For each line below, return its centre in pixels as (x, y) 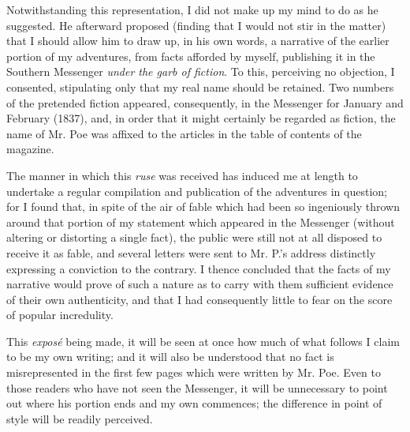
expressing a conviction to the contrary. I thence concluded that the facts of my (199, 268)
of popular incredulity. (60, 315)
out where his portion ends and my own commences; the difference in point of (194, 403)
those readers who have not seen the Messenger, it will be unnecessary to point (197, 387)
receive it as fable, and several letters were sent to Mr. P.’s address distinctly (191, 252)
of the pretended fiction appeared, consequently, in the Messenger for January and (205, 102)
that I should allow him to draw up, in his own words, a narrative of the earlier (198, 41)
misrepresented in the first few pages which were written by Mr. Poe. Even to (194, 372)
